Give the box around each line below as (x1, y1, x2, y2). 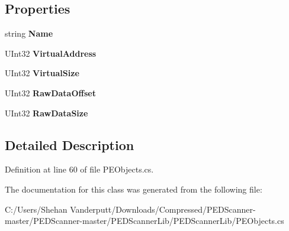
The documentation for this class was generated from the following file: (5, 183, 262, 195)
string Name (5, 27, 53, 40)
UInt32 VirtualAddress (5, 47, 97, 59)
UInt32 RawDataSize (5, 106, 88, 119)
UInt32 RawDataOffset (5, 86, 96, 99)
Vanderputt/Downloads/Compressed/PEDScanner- (70, 203, 256, 215)
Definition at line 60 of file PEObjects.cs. (5, 163, 154, 175)
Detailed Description (5, 135, 134, 154)
